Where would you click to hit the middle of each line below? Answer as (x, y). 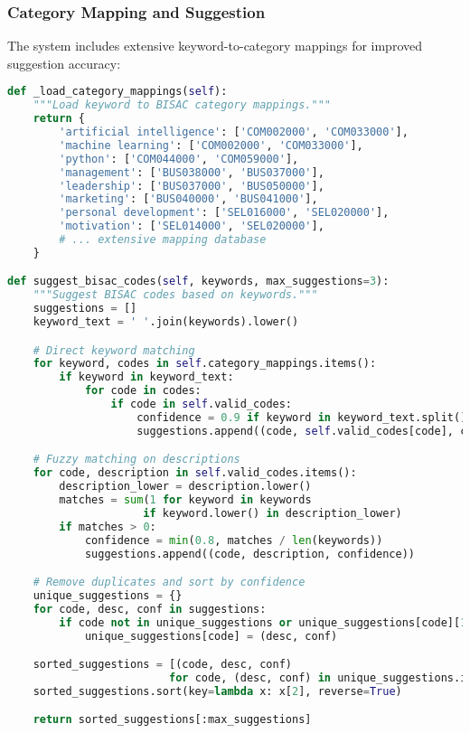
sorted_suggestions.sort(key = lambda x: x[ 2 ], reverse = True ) (217, 691)
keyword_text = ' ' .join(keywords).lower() (166, 322)
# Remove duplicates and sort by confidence (169, 583)
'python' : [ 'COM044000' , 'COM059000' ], (179, 159)
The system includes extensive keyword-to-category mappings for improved (215, 46)
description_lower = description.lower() (185, 487)
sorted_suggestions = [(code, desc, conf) (163, 665)
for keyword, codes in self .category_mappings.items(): (205, 364)
